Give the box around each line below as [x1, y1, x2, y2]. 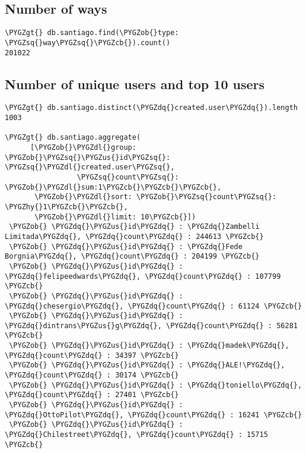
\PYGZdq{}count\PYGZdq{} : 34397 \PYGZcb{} [5, 351, 179, 360]
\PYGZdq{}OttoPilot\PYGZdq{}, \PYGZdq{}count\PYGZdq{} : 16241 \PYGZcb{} [5, 410, 302, 419]
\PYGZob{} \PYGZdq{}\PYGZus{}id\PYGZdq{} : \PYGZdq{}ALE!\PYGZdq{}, [9, 361, 285, 370]
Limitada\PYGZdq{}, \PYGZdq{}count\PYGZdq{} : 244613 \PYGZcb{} [5, 232, 264, 241]
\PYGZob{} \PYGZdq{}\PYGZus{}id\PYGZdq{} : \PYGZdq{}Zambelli [9, 222, 260, 231]
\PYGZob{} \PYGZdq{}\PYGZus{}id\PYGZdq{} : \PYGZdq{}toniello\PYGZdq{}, [9, 380, 302, 389]
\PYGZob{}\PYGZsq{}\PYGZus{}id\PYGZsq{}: [5, 153, 171, 162]
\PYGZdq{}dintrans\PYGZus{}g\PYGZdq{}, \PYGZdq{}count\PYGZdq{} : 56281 [5, 321, 298, 330]
